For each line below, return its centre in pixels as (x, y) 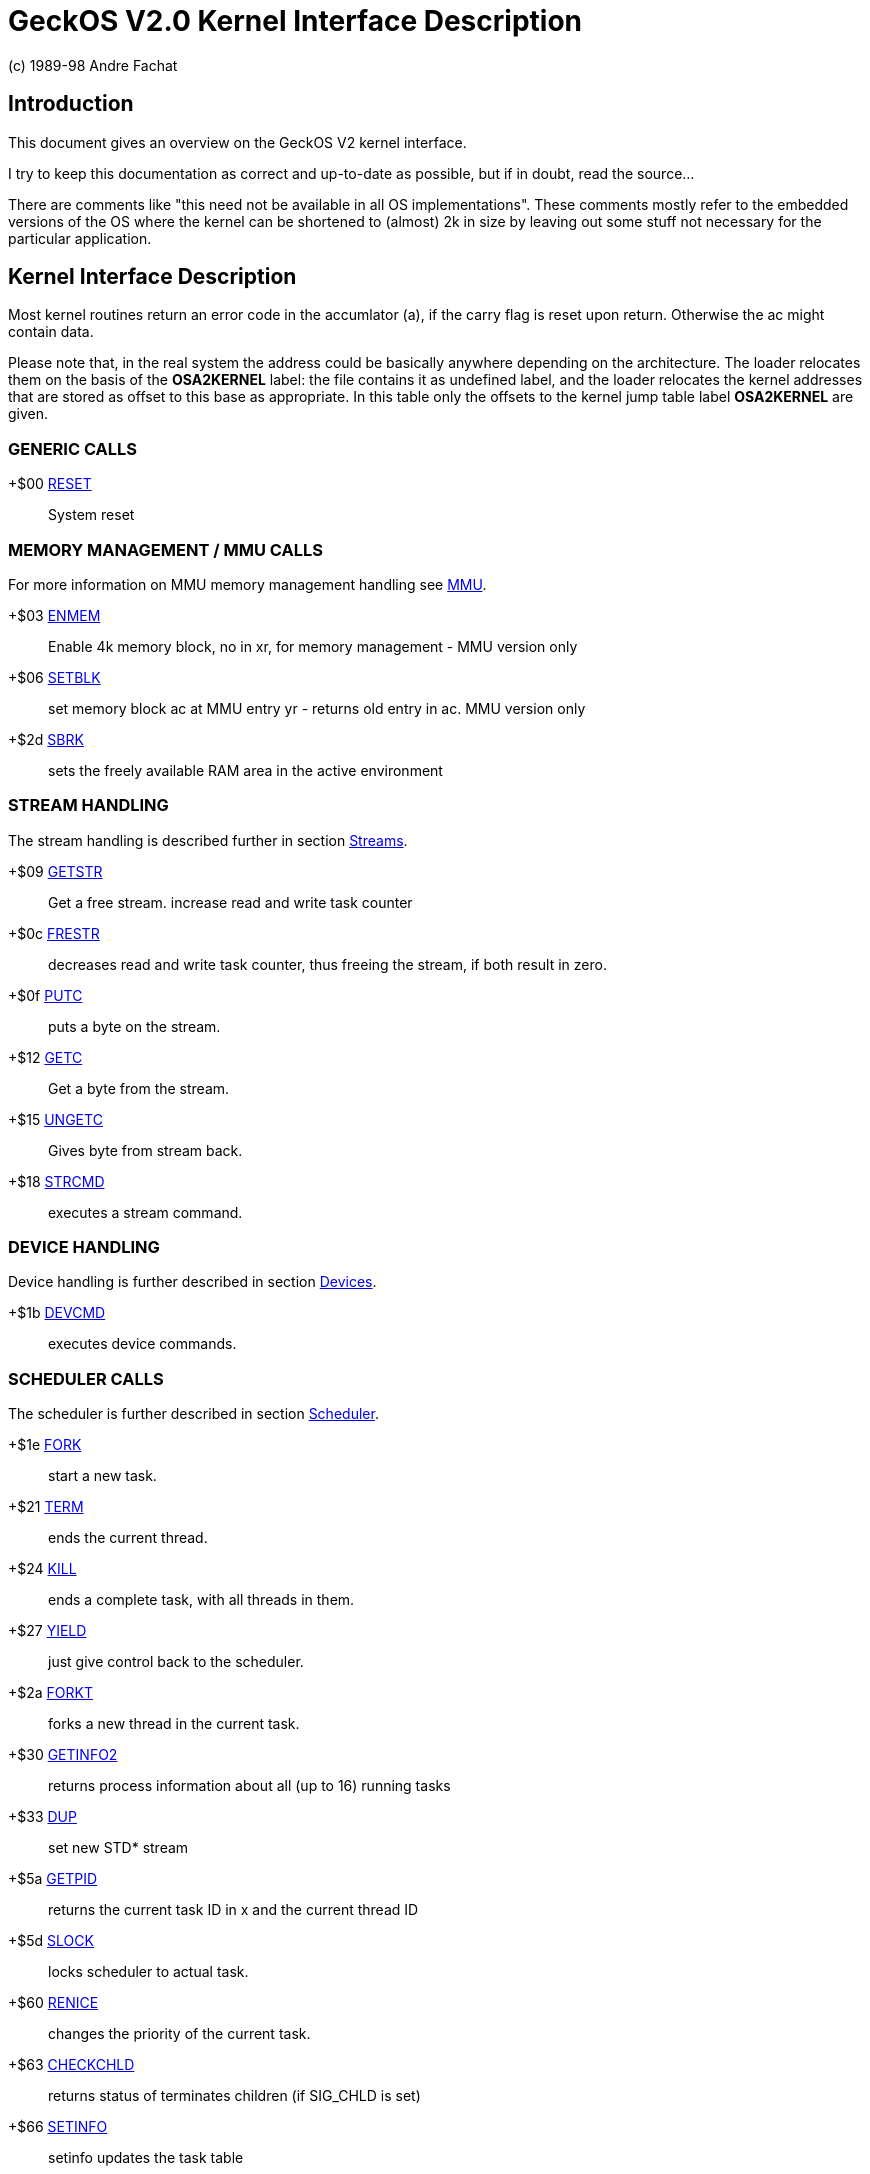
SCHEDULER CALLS (86, 1378)
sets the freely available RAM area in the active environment (245, 770)
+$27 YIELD (47, 1631)
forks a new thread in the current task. (174, 1724)
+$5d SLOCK (51, 1941)
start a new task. (102, 1476)
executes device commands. (142, 1344)
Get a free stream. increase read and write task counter (230, 902)
